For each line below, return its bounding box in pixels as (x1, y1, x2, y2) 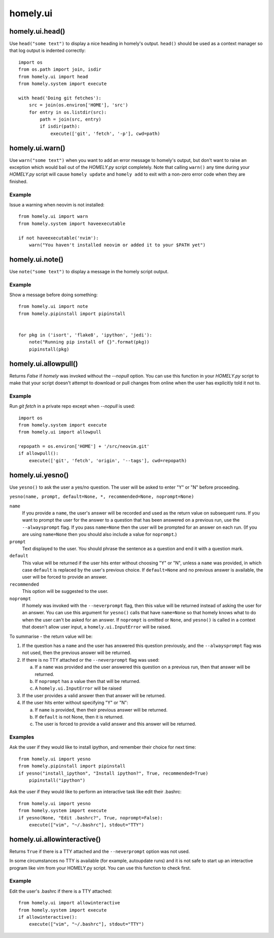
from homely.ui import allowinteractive (18, 900, 120, 906)
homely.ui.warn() (9, 144, 65, 152)
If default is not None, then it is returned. (35, 714, 124, 720)
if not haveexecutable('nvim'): (18, 235, 99, 241)
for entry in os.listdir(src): (28, 109, 107, 115)
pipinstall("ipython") (28, 777, 86, 783)
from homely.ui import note (18, 303, 88, 309)
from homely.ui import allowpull (18, 429, 101, 435)
